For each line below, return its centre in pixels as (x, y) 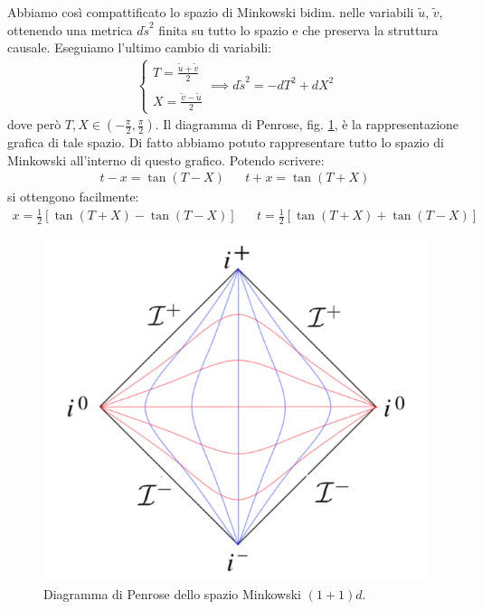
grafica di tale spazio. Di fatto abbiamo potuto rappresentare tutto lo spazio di (226, 142)
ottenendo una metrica (70, 29)
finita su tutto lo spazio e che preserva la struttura (298, 29)
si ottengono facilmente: (73, 197)
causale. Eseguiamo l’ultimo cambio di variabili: (140, 47)
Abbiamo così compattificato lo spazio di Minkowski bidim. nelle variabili (211, 12)
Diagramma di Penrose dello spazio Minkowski (172, 593)
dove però (34, 124)
